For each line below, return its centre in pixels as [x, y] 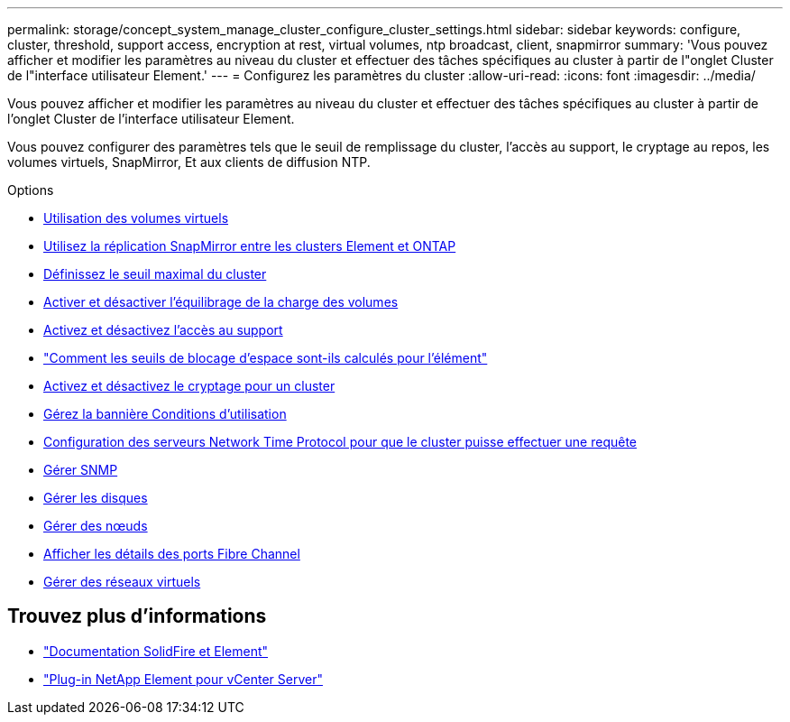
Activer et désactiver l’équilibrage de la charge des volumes [221, 302]
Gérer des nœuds [96, 526]
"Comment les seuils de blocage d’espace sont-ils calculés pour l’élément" [266, 358]
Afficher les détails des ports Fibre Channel [172, 554]
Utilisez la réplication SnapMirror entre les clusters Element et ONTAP [250, 246]
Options [31, 190]
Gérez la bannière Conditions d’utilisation [165, 414]
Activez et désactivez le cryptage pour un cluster [189, 386]
